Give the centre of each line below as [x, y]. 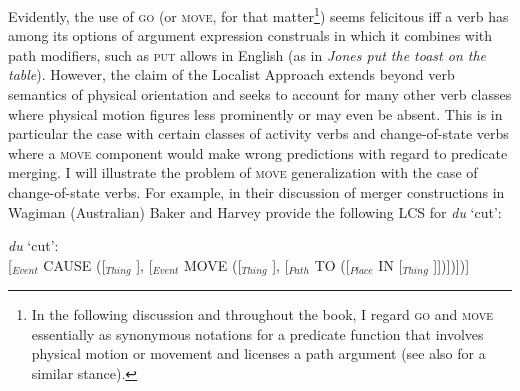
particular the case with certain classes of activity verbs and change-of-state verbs [258, 133]
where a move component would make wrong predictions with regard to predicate [258, 152]
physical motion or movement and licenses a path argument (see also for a [258, 353]
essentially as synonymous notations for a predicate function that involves [257, 333]
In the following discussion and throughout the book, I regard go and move [262, 314]
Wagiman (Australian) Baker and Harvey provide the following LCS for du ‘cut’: [255, 211]
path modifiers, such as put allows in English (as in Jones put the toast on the [247, 54]
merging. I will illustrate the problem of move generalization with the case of [243, 172]
